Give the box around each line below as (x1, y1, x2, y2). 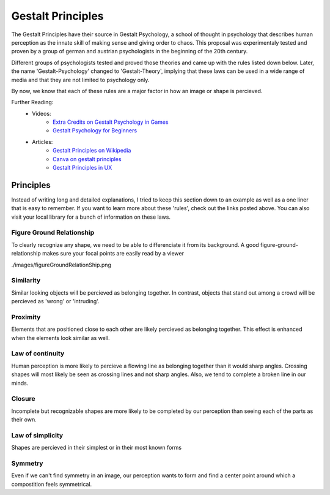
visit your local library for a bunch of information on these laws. (11, 213, 171, 221)
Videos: (32, 110, 51, 117)
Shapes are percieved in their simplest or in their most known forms (11, 444, 182, 452)
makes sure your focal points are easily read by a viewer (42, 250, 185, 257)
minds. (11, 379, 29, 387)
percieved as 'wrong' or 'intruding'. (11, 298, 100, 305)
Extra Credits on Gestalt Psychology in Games (53, 118, 169, 126)
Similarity (11, 276, 41, 285)
